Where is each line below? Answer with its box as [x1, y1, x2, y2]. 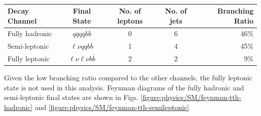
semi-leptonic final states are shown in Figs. [4, 92, 139, 102]
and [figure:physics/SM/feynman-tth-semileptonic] [35, 102, 189, 112]
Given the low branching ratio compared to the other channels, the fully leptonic [4, 72, 252, 83]
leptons [117, 15, 143, 26]
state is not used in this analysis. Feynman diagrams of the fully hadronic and [4, 82, 244, 92]
